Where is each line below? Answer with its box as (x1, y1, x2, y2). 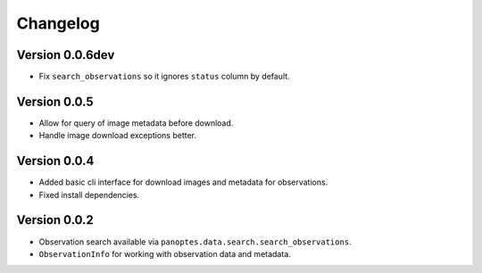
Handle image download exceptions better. (38, 130, 196, 141)
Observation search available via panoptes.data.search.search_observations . (38, 236, 352, 247)
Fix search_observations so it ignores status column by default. (38, 71, 290, 82)
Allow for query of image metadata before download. (38, 117, 234, 128)
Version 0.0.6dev (16, 47, 115, 62)
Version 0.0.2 (16, 212, 94, 227)
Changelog (16, 13, 100, 33)
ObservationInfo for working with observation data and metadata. (38, 248, 292, 259)
